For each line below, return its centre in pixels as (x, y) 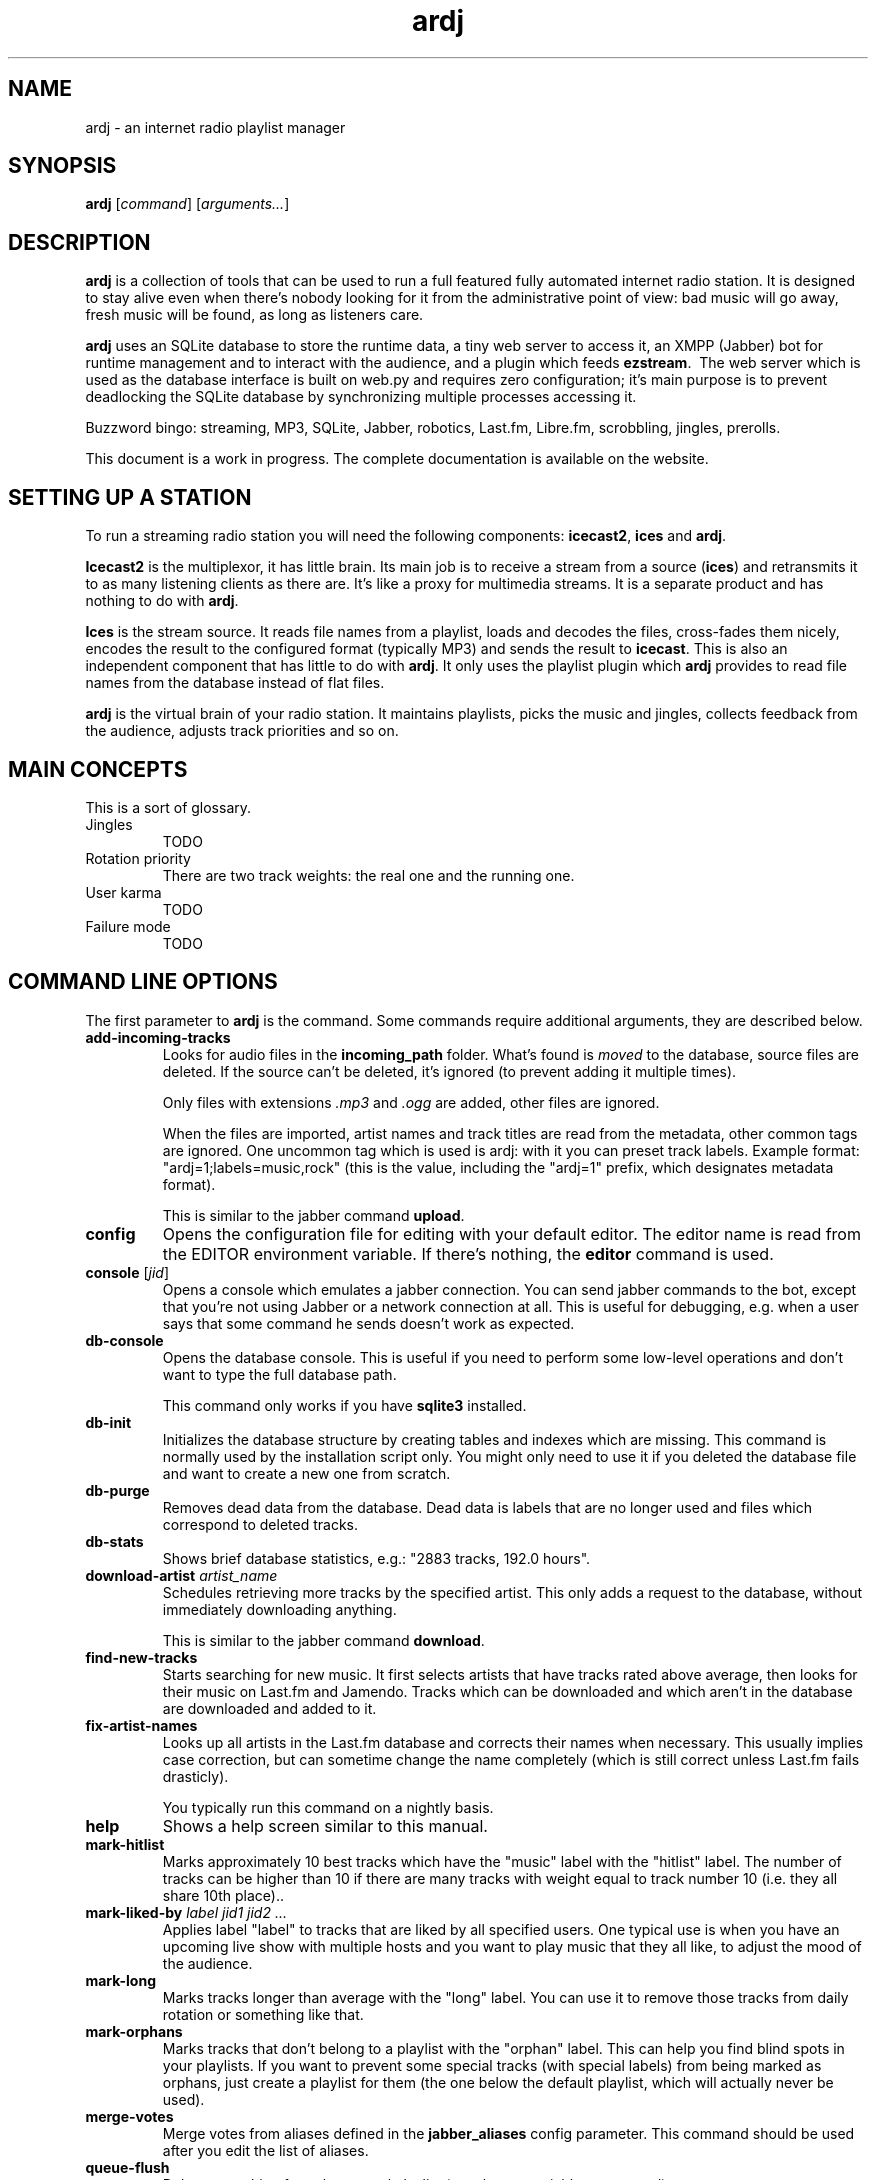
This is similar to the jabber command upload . (313, 1215)
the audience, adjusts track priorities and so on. (242, 731)
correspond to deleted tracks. (260, 1524)
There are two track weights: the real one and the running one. (368, 875)
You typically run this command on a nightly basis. (328, 1807)
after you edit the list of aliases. (265, 2150)
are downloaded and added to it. (269, 1708)
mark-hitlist (125, 1844)
